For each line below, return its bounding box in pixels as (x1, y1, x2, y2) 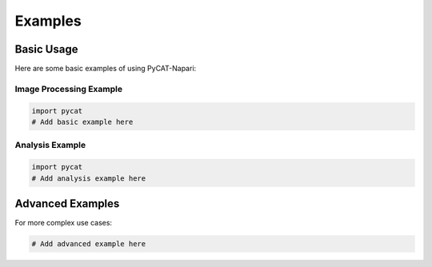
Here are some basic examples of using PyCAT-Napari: (14, 64, 197, 74)
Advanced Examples (14, 197, 120, 210)
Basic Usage (14, 42, 78, 56)
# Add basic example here (31, 118, 134, 126)
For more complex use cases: (14, 218, 112, 228)
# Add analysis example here (31, 173, 146, 183)
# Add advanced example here (31, 240, 146, 249)
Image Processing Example (14, 83, 123, 94)
